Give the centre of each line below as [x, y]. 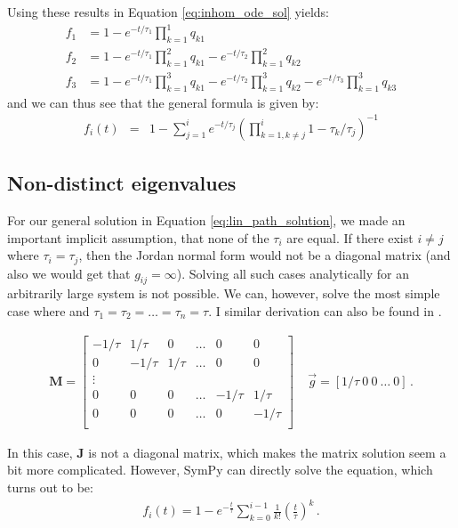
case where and [48, 310]
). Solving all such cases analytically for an [293, 273]
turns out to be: [50, 487]
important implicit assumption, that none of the [138, 237]
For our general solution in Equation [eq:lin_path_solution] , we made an [206, 219]
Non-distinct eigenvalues [122, 183]
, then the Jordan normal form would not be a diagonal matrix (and [265, 255]
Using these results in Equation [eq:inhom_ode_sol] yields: [169, 12]
